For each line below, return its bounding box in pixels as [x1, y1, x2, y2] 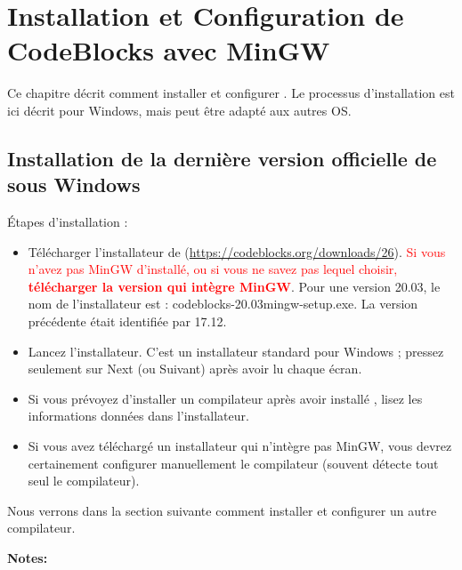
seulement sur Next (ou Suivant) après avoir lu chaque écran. [28, 359, 362, 378]
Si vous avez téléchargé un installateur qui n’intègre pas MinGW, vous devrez [28, 437, 452, 455]
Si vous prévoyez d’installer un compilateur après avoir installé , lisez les [28, 389, 423, 407]
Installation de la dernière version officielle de [7, 144, 437, 172]
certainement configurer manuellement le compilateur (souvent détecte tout [28, 454, 439, 472]
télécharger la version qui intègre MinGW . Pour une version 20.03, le [28, 277, 441, 295]
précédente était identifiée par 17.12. [28, 312, 227, 331]
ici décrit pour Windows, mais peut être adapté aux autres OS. [7, 100, 352, 119]
